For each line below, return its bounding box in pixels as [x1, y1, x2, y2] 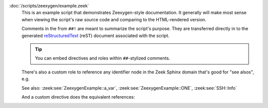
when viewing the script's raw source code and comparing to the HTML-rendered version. [21, 16, 206, 22]
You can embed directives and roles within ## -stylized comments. [35, 55, 171, 61]
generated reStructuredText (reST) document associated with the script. [21, 33, 170, 38]
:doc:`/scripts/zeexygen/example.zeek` [9, 3, 89, 8]
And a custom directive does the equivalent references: [21, 94, 135, 100]
